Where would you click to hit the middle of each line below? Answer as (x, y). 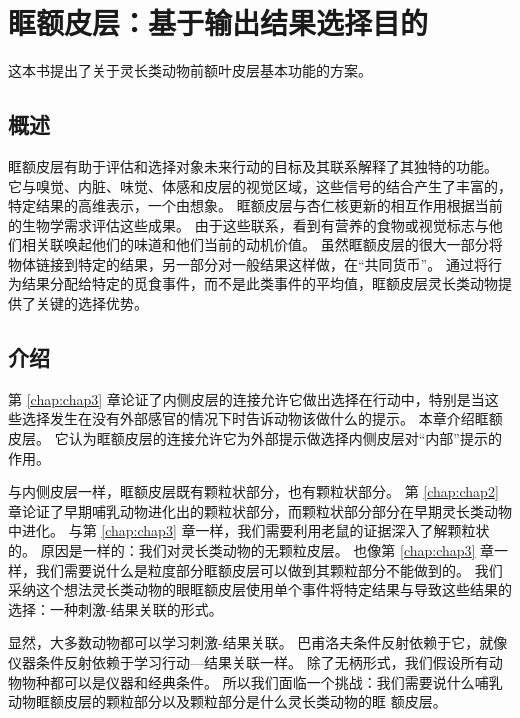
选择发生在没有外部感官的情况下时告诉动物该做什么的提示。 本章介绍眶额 (262, 418)
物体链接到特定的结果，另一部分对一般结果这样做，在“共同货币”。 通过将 (248, 263)
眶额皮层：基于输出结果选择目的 (218, 22)
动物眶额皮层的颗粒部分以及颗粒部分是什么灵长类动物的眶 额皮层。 (227, 701)
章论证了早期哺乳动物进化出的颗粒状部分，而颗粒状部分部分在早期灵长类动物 (260, 510)
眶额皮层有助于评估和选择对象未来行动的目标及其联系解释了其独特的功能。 (253, 165)
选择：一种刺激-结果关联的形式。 (115, 608)
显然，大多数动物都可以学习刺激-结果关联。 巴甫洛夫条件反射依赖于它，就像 (258, 642)
